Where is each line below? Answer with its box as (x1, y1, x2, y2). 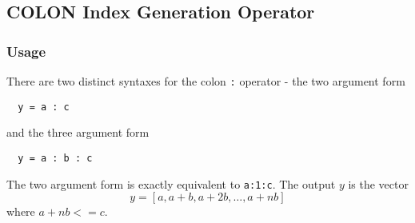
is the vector (348, 175, 409, 192)
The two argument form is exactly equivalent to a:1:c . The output (6, 175, 336, 192)
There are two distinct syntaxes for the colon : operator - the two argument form (6, 73, 405, 89)
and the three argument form (6, 124, 150, 141)
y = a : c (18, 101, 70, 113)
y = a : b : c (18, 152, 93, 164)
